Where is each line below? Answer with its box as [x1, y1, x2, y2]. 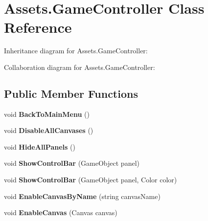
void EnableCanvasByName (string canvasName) [4, 191, 161, 201]
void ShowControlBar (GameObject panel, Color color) [4, 175, 177, 185]
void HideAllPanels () [4, 141, 75, 152]
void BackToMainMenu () [4, 109, 90, 119]
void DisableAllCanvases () [4, 125, 93, 135]
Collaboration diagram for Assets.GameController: [4, 62, 155, 72]
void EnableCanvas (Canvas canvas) [4, 207, 117, 218]
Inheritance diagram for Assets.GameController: [4, 45, 148, 56]
